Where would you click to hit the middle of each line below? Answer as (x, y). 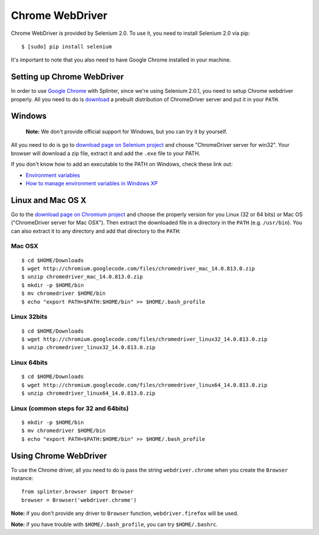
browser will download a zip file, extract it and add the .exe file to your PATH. (106, 153)
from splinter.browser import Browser (78, 492)
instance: (22, 478)
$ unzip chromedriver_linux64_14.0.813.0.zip (89, 393)
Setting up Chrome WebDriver (67, 77)
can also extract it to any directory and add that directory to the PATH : (96, 231)
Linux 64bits (29, 363)
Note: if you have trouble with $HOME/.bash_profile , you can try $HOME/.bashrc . (114, 524)
